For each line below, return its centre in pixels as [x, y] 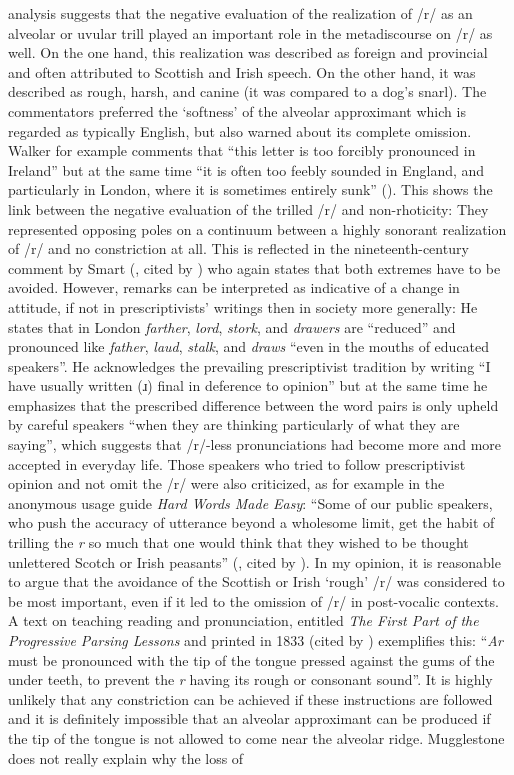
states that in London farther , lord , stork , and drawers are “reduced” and [232, 326]
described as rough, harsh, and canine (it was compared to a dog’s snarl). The [247, 91]
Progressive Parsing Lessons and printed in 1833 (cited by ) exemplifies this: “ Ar [255, 640]
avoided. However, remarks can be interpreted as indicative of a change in [234, 287]
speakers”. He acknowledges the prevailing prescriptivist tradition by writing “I [249, 365]
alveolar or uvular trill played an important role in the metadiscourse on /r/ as [250, 32]
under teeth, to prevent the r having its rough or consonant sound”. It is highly [250, 679]
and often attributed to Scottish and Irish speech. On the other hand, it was [242, 71]
